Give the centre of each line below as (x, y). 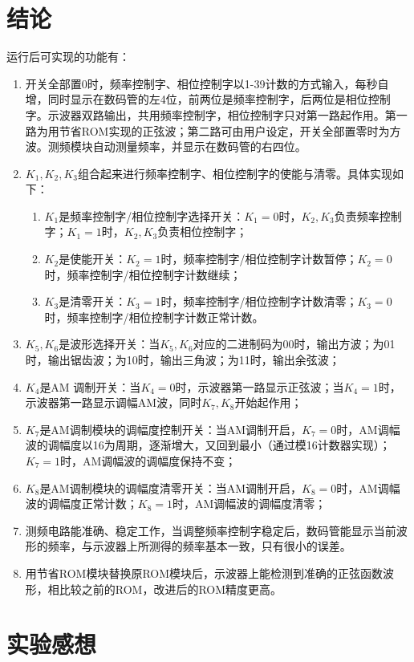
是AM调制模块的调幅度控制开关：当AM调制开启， (171, 429)
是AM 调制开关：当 (90, 386)
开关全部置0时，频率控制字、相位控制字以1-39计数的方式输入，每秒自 (207, 83)
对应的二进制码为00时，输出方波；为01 (294, 344)
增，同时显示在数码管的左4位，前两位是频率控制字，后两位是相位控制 (208, 99)
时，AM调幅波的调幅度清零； (250, 504)
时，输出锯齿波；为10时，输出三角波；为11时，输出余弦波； (183, 360)
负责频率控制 (368, 215)
